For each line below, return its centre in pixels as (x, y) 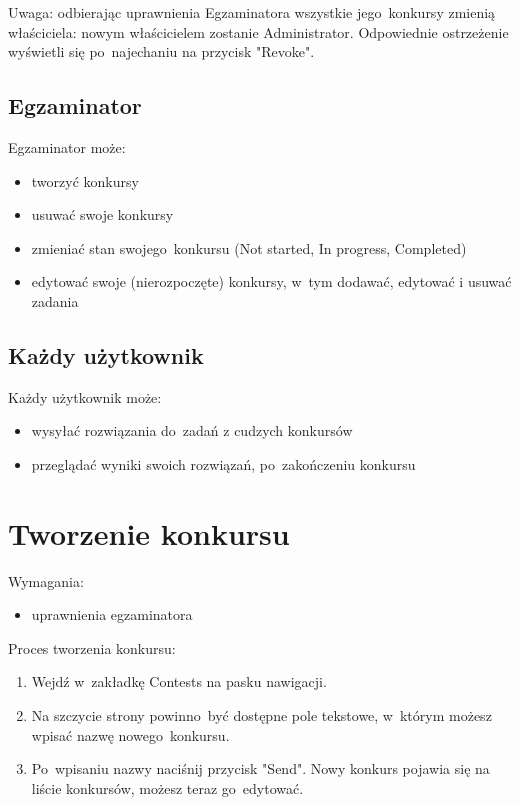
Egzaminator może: (67, 146)
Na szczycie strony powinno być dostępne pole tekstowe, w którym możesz (261, 715)
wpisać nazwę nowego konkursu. (130, 734)
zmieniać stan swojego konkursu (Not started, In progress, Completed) (249, 247)
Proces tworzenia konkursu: (92, 647)
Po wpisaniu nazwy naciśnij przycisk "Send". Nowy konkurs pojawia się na (260, 768)
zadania (55, 300)
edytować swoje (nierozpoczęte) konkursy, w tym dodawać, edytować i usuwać (271, 281)
